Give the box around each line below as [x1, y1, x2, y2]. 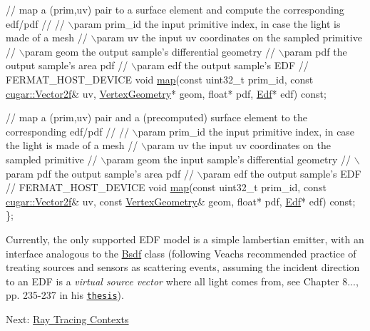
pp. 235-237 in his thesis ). [6, 287, 124, 302]
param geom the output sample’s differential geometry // [24, 44, 276, 58]
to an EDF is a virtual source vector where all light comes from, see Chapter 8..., [6, 273, 359, 288]
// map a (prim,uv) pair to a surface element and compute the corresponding [6, 2, 344, 16]
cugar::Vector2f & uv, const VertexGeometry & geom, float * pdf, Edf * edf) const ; [6, 193, 356, 208]
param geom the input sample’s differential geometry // [106, 151, 351, 166]
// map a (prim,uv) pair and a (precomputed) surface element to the [6, 110, 307, 125]
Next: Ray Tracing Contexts [6, 311, 129, 326]
